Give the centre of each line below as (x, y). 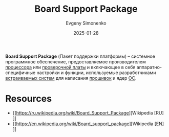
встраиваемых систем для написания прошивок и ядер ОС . (71, 78)
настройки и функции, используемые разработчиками (96, 73)
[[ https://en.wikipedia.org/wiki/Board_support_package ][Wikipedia (83, 124)
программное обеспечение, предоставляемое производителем (76, 61)
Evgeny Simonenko (86, 23)
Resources (29, 99)
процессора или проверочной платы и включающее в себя (70, 67)
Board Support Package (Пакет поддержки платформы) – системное (80, 56)
